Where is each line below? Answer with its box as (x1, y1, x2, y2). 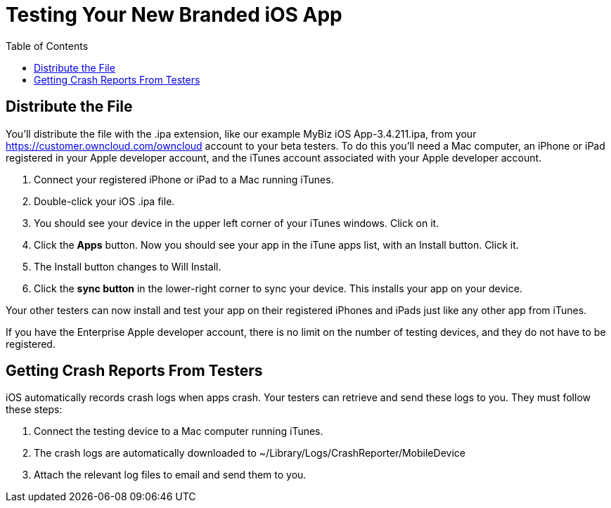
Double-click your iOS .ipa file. (34, 195, 175, 207)
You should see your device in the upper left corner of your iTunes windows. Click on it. (34, 216, 439, 229)
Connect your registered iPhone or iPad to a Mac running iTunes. (34, 173, 334, 185)
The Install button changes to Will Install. (34, 260, 221, 273)
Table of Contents (6, 39, 89, 52)
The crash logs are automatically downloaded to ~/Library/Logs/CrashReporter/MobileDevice (34, 447, 465, 460)
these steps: (6, 403, 63, 416)
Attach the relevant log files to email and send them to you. (34, 469, 307, 481)
